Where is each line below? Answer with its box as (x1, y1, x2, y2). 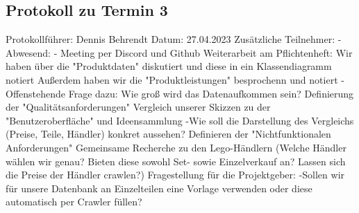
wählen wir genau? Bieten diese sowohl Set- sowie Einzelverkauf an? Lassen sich (6, 154, 346, 168)
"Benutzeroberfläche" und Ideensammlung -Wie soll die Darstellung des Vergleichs (6, 113, 354, 127)
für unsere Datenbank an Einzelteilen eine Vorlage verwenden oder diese (6, 180, 312, 195)
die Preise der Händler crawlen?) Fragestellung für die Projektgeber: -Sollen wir (6, 167, 345, 182)
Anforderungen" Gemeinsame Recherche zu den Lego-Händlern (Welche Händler (6, 140, 347, 154)
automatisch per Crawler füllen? (6, 194, 142, 209)
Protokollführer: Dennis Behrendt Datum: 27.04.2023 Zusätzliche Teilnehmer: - (6, 32, 342, 46)
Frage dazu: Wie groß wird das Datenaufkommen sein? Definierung (68, 86, 354, 100)
